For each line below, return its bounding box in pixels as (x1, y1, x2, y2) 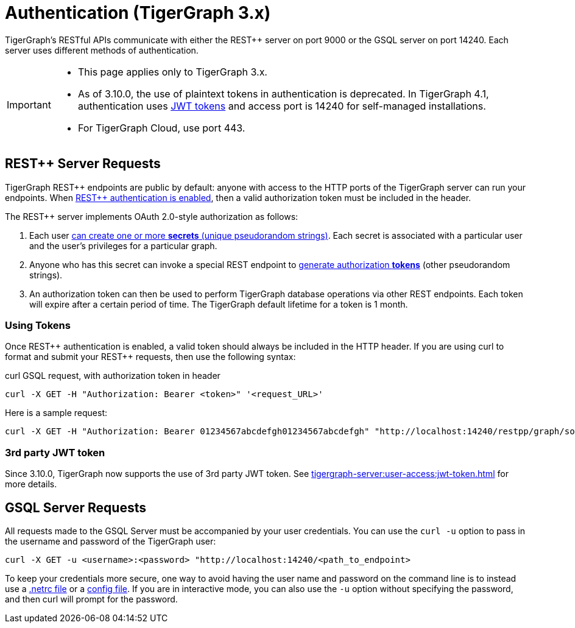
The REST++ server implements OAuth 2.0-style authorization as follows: (5, 211, 298, 222)
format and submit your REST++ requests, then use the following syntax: (5, 351, 296, 362)
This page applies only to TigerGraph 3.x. (77, 65, 267, 78)
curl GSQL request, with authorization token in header (5, 370, 220, 381)
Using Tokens (5, 319, 71, 331)
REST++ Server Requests (5, 156, 161, 172)
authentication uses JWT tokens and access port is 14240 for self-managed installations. (77, 99, 486, 112)
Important (7, 98, 51, 111)
